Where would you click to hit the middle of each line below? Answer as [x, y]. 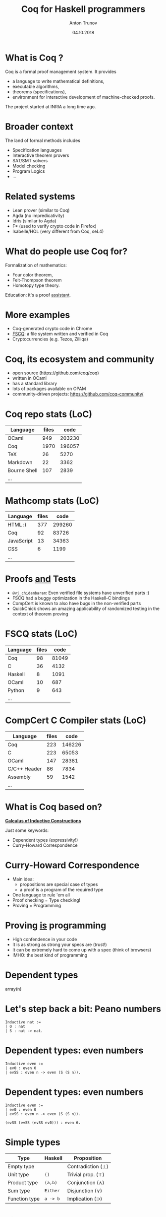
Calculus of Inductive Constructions [43, 821]
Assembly [19, 777]
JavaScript [20, 541]
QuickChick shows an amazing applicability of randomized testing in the [86, 608]
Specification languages [37, 150]
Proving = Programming [37, 905]
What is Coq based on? [54, 807]
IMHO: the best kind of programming [50, 955]
